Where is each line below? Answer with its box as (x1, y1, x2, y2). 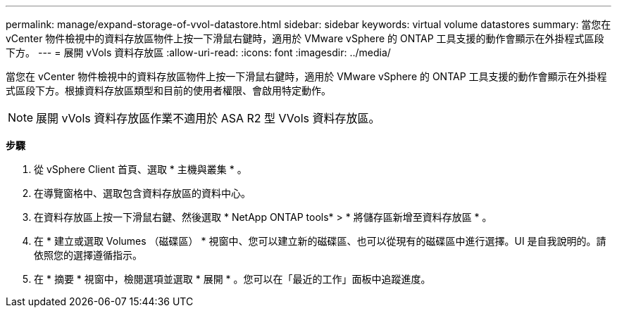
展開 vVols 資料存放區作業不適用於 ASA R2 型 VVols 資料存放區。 (36, 111, 380, 125)
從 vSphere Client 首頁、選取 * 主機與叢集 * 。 (34, 163, 247, 175)
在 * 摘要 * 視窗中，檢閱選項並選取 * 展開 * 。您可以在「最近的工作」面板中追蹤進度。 (34, 273, 431, 285)
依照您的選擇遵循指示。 (34, 249, 142, 261)
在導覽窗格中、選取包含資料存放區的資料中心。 (34, 187, 251, 199)
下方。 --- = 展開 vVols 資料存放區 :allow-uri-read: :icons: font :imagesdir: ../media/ (6, 46, 391, 58)
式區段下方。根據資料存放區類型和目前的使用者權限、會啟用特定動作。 (6, 84, 331, 96)
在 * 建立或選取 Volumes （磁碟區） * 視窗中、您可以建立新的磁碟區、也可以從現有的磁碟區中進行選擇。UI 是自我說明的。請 (34, 235, 606, 247)
